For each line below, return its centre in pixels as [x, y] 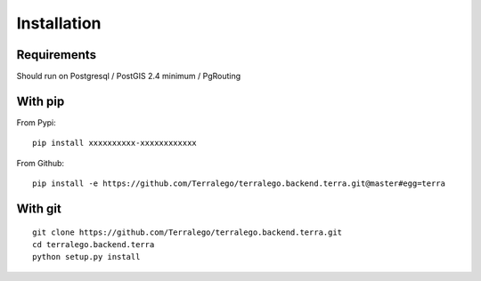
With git [39, 209]
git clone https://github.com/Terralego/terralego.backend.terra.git [188, 232]
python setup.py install [86, 257]
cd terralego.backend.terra [94, 244]
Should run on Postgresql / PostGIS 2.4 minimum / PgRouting [129, 76]
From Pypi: [37, 122]
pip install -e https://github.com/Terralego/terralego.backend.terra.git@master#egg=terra [239, 184]
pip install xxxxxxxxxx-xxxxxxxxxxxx [115, 143]
